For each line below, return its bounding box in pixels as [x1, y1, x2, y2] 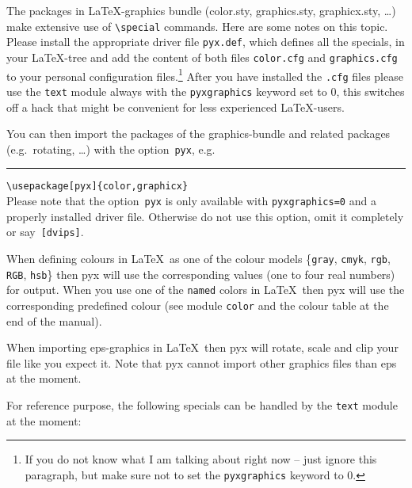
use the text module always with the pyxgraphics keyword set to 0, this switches [6, 82, 405, 99]
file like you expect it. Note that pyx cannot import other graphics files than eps [6, 354, 397, 371]
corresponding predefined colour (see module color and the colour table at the [6, 296, 389, 313]
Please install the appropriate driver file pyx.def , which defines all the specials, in [6, 33, 405, 50]
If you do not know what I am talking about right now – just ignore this [25, 451, 377, 467]
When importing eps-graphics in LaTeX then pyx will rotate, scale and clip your [6, 339, 399, 356]
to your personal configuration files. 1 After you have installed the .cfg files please [6, 65, 403, 84]
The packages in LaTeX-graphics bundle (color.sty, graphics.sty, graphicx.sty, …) [6, 2, 396, 18]
